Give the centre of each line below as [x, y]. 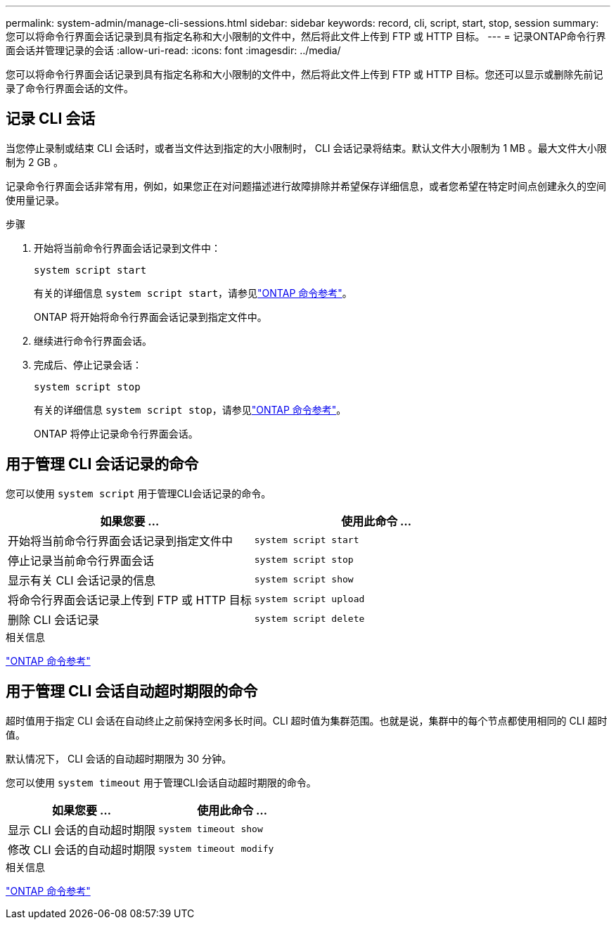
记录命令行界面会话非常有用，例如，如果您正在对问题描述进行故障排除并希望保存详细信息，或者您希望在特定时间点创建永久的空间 [306, 186]
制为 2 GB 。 [34, 162]
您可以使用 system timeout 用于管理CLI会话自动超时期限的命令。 [161, 782]
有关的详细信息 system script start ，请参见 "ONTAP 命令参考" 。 [193, 293]
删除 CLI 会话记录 [54, 619]
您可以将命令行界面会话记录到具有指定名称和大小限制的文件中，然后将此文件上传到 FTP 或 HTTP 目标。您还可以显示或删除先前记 [304, 74]
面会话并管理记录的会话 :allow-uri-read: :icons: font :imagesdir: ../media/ [173, 50]
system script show [304, 580]
